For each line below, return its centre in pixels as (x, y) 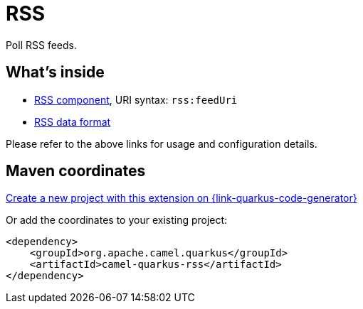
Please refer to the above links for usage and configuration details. (162, 143)
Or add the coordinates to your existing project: (117, 220)
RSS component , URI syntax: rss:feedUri (136, 99)
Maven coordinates (76, 171)
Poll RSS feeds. (41, 45)
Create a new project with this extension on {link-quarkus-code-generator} (181, 198)
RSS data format (73, 121)
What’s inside (55, 72)
